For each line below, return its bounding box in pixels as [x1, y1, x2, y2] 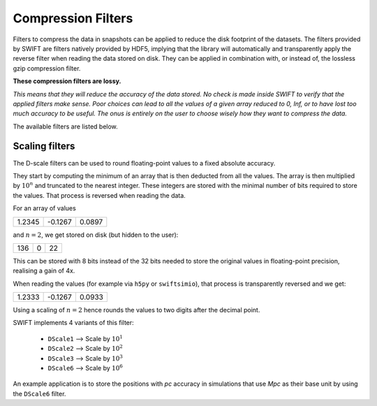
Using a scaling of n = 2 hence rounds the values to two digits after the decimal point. [13, 306, 260, 314]
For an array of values [13, 204, 76, 212]
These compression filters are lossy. [13, 77, 121, 85]
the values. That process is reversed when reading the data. [13, 191, 186, 199]
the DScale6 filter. [13, 389, 66, 398]
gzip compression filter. [13, 64, 81, 73]
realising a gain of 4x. [13, 266, 75, 275]
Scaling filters [13, 140, 75, 152]
